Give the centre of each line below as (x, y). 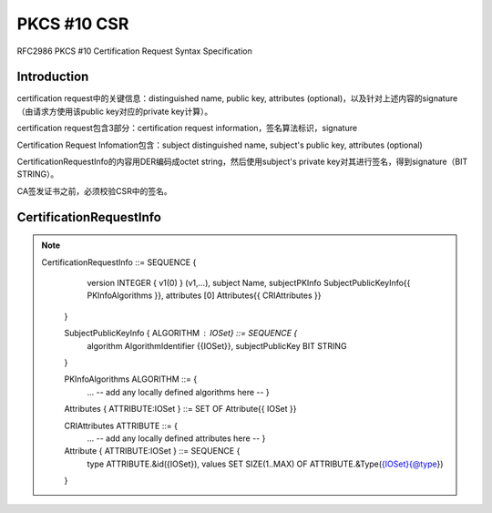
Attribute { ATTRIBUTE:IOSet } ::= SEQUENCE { (152, 451)
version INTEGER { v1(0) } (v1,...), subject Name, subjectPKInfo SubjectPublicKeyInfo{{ (249, 282)
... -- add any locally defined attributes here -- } (176, 438)
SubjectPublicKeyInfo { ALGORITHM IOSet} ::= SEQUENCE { (181, 333)
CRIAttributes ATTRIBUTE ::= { (121, 426)
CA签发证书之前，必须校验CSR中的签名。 (94, 190)
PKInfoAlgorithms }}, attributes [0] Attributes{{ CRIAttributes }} (204, 295)
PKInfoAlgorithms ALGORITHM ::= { (131, 379)
